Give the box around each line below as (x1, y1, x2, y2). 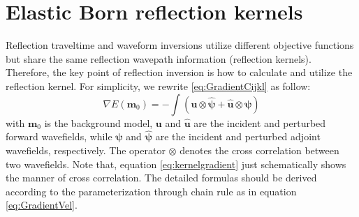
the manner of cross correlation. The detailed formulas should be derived (6, 170, 317, 185)
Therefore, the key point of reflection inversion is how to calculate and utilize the (6, 65, 353, 80)
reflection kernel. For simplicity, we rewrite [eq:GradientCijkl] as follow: (6, 78, 311, 93)
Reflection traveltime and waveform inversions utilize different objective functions (6, 38, 354, 52)
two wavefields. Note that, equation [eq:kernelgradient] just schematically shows (6, 156, 346, 171)
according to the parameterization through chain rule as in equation (6, 184, 297, 198)
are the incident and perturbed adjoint (155, 129, 321, 144)
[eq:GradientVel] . (6, 197, 78, 212)
